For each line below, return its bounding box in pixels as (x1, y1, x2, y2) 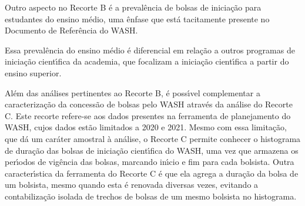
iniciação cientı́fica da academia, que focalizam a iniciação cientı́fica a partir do (5, 55, 289, 67)
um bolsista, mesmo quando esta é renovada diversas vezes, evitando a (5, 178, 259, 191)
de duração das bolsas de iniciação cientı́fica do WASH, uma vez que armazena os (5, 144, 299, 156)
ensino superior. (5, 66, 62, 79)
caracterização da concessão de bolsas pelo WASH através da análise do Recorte (5, 98, 293, 110)
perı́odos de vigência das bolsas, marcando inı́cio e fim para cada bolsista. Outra (5, 156, 294, 168)
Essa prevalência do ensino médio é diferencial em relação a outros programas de (5, 43, 295, 56)
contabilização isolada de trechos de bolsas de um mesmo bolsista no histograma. (5, 190, 297, 202)
